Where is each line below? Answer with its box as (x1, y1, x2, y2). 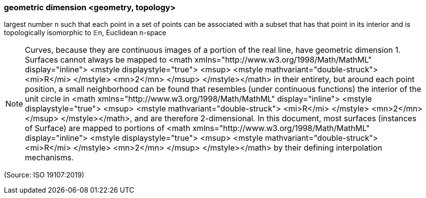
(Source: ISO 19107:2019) (4, 171, 85, 179)
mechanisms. (25, 153, 74, 163)
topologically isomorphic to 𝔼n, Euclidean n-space (4, 28, 167, 37)
